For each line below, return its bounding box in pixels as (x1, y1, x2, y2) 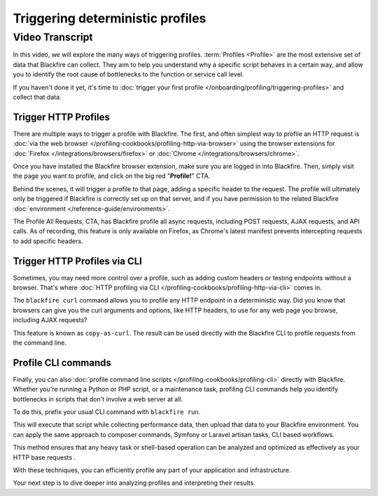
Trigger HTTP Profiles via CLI (13, 255, 143, 267)
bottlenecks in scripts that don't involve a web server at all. (13, 394, 183, 403)
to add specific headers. (13, 237, 83, 245)
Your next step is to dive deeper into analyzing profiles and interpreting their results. (13, 478, 255, 487)
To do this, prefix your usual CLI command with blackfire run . (13, 408, 201, 416)
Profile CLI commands (13, 357, 112, 368)
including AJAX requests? (13, 316, 87, 324)
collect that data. (13, 92, 62, 101)
